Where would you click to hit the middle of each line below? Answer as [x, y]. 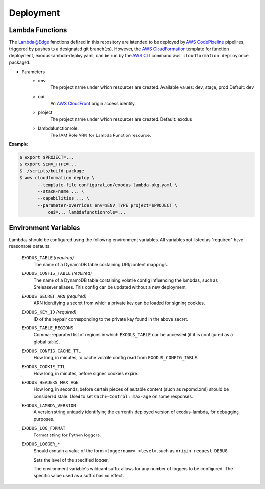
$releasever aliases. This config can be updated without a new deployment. [110, 287]
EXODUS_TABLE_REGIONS [47, 328]
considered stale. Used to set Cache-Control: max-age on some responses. [113, 396]
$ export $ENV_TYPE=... [48, 164]
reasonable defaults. [30, 246]
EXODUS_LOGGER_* [41, 444]
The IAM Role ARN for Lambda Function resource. [101, 135]
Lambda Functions [38, 30]
